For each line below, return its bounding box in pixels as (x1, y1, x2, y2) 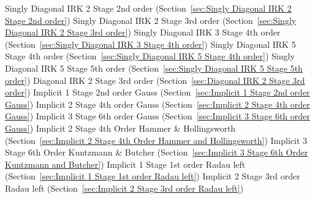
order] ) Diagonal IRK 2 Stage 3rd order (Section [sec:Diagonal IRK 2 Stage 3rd (5, 73, 305, 86)
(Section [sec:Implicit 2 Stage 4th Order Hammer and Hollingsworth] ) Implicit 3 (5, 133, 308, 146)
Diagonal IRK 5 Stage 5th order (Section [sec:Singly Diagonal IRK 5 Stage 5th (5, 61, 303, 74)
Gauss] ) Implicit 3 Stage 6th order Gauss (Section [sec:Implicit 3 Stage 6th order (5, 110, 310, 122)
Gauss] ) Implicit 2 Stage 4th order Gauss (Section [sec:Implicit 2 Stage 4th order (5, 97, 310, 110)
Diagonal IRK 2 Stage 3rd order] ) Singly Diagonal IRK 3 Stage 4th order (5, 26, 281, 39)
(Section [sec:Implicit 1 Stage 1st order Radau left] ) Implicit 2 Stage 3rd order (5, 170, 300, 182)
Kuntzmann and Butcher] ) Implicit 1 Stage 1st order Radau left (5, 157, 246, 170)
